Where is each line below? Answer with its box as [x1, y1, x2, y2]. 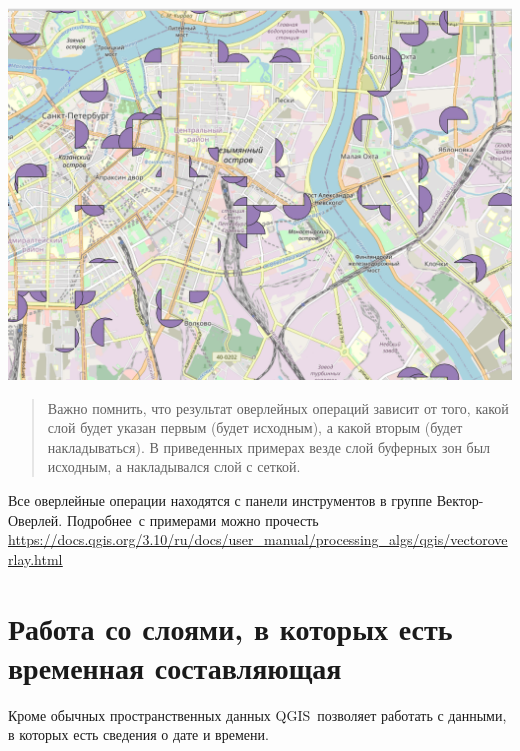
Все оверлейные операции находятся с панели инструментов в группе [8, 490, 432, 511]
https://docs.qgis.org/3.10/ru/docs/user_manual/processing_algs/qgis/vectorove [8, 529, 508, 550]
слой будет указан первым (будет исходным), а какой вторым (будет [47, 417, 463, 438]
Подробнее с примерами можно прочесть [66, 509, 319, 530]
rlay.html [8, 548, 63, 569]
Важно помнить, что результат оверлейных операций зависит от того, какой [47, 397, 509, 418]
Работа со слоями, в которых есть [8, 607, 453, 648]
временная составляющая [8, 646, 342, 687]
